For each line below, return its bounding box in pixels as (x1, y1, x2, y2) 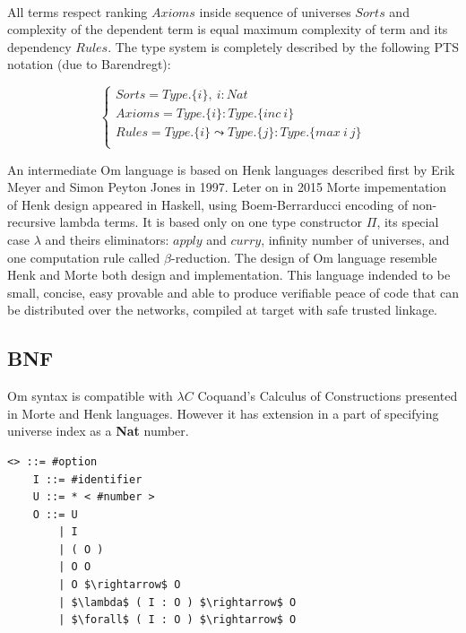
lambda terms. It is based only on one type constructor (59, 212, 363, 231)
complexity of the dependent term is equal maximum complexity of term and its (7, 20, 448, 39)
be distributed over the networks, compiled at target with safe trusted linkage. (7, 300, 438, 319)
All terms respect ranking (7, 2, 148, 21)
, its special (376, 212, 439, 231)
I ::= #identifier (32, 473, 142, 486)
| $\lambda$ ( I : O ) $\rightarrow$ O (58, 595, 297, 609)
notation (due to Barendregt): (7, 55, 171, 74)
